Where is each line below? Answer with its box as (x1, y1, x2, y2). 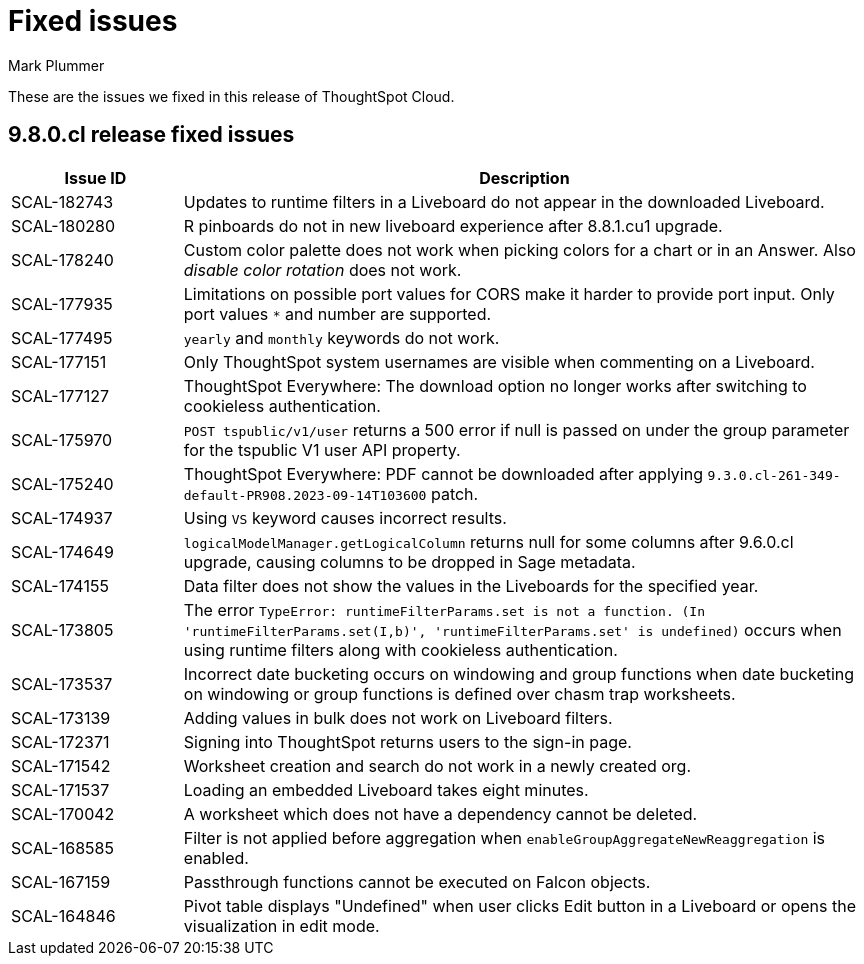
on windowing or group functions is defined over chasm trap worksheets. (183, 683, 736, 704)
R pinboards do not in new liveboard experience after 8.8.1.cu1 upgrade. (183, 215, 723, 236)
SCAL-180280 (11, 215, 115, 236)
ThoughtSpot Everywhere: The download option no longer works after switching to (183, 375, 807, 396)
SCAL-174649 (11, 541, 114, 562)
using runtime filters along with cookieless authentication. (183, 639, 618, 660)
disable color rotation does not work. (183, 259, 462, 280)
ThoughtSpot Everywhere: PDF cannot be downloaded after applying (183, 463, 703, 484)
